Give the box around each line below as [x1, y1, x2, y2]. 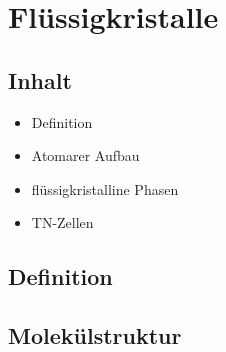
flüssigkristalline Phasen [31, 178, 179, 199]
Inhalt [8, 64, 72, 95]
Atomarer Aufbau [31, 145, 140, 166]
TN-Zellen [31, 212, 94, 233]
